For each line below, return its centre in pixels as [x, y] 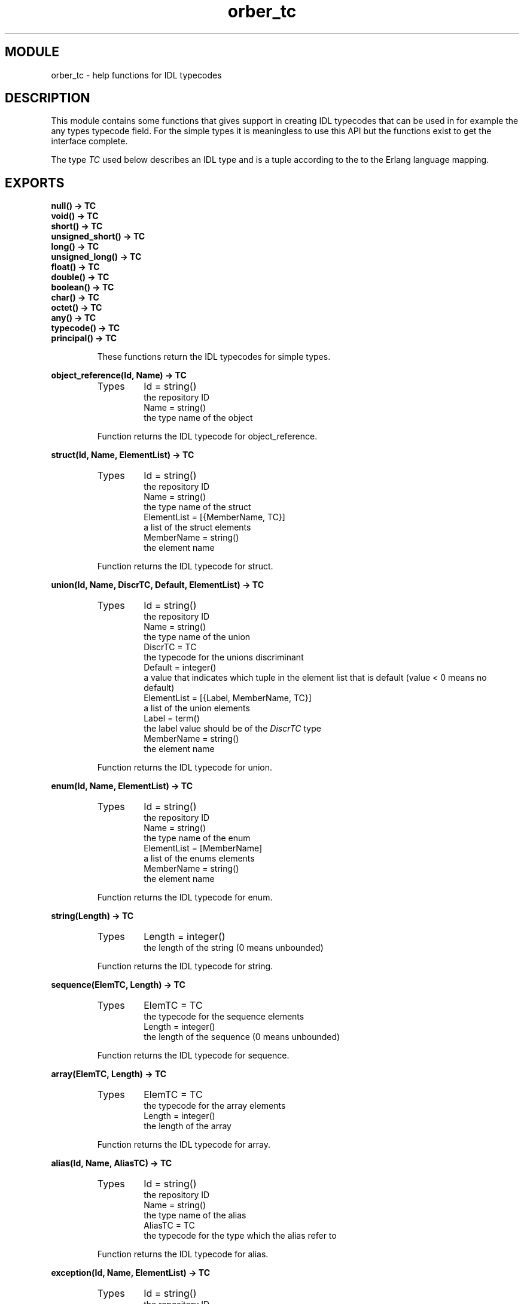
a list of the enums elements [199, 859]
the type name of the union [197, 637]
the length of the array [188, 1126]
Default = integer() [180, 668]
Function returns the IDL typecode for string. [185, 966]
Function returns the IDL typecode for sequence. [193, 1056]
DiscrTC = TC [170, 647]
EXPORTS [35, 183]
